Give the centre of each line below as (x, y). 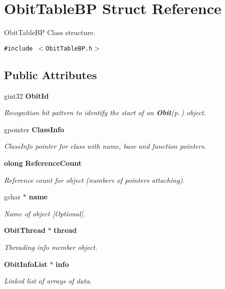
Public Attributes (51, 74)
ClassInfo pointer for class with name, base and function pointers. (105, 146)
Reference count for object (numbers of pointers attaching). (94, 180)
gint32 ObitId (27, 95)
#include (19, 48)
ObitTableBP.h (69, 48)
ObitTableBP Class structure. (50, 32)
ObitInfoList (26, 264)
